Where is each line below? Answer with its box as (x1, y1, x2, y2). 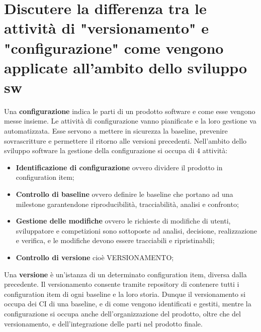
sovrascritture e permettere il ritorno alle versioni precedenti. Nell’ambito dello (4, 135, 247, 146)
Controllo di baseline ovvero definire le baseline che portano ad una (16, 189, 233, 199)
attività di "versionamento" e (4, 18, 209, 38)
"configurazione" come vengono (4, 37, 224, 58)
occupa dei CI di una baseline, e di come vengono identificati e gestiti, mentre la (4, 298, 251, 309)
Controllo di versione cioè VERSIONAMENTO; (16, 252, 174, 262)
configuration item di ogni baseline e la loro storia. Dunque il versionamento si (4, 288, 246, 299)
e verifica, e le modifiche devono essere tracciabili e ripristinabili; (16, 235, 215, 246)
